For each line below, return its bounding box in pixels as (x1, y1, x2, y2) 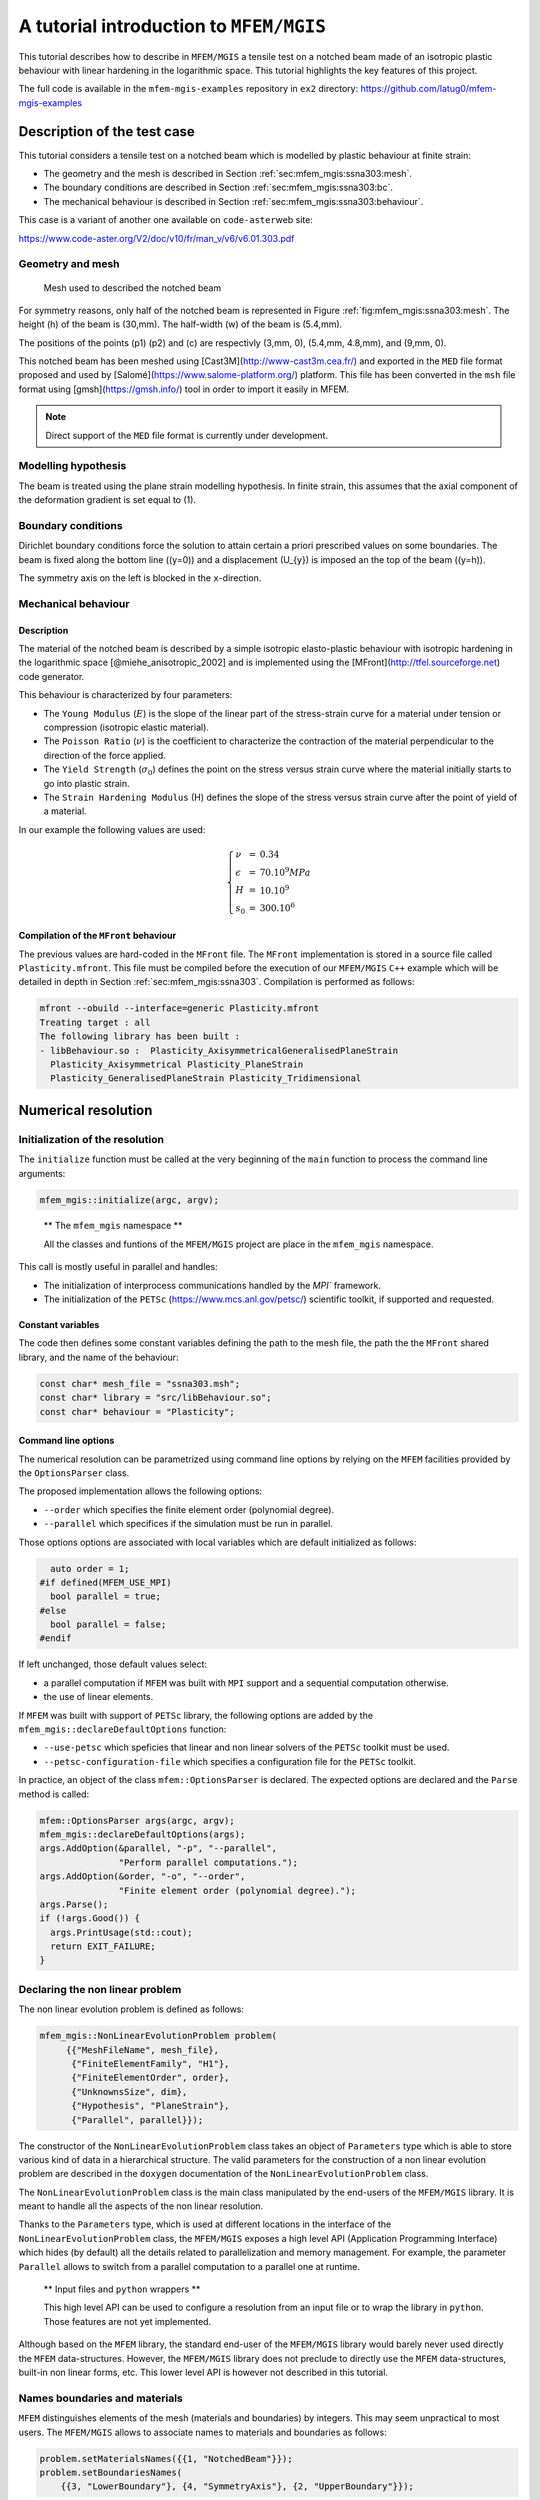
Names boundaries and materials (18, 2391, 184, 2405)
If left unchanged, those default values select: (18, 1658, 208, 1670)
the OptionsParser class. (18, 1466, 130, 1479)
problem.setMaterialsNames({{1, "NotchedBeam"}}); (39, 2453, 294, 2464)
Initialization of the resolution (18, 1132, 165, 1146)
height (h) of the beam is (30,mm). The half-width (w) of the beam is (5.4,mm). (18, 318, 343, 330)
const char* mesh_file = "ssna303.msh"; (39, 1378, 240, 1389)
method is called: (18, 1788, 90, 1800)
